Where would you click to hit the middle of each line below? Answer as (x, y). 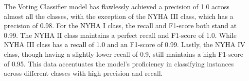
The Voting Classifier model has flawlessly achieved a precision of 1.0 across (117, 6)
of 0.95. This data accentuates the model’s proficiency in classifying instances (119, 63)
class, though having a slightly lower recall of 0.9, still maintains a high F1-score (124, 54)
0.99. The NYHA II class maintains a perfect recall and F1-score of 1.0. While (120, 35)
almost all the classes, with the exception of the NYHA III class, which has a (119, 16)
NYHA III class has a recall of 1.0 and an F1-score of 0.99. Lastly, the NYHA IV (125, 44)
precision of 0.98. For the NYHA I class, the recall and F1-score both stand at (120, 25)
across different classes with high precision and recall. (83, 73)
